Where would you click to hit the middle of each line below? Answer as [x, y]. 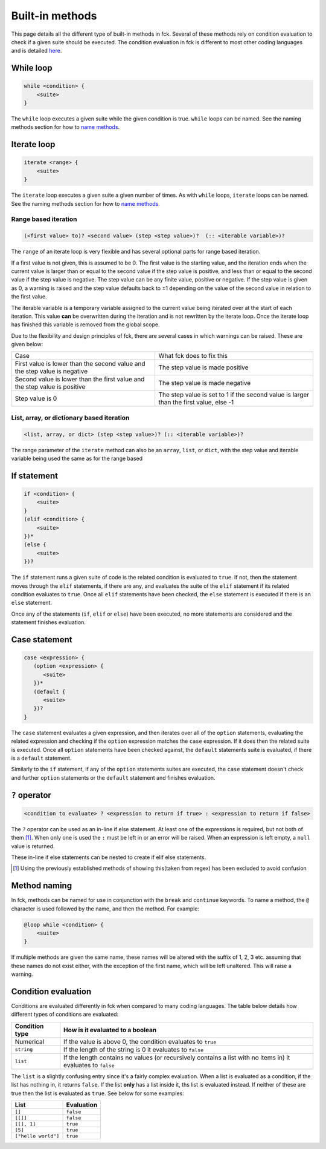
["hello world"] [37, 1136]
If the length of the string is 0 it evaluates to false [134, 1049]
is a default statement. [41, 758]
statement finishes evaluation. [48, 622]
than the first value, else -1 [196, 403]
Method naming [42, 886]
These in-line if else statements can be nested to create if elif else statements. [109, 857]
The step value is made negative [205, 383]
